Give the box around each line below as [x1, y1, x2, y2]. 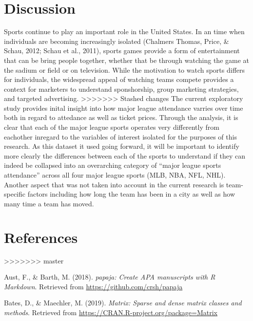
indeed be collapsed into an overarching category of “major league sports [4, 160, 221, 170]
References [4, 227, 78, 247]
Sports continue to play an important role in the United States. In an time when [4, 26, 245, 37]
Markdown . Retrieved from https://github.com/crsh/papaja [4, 281, 183, 291]
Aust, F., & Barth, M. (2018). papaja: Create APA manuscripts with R [4, 272, 215, 282]
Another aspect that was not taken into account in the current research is [4, 179, 224, 189]
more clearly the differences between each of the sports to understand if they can [4, 150, 246, 160]
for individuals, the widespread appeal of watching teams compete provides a [4, 74, 234, 84]
